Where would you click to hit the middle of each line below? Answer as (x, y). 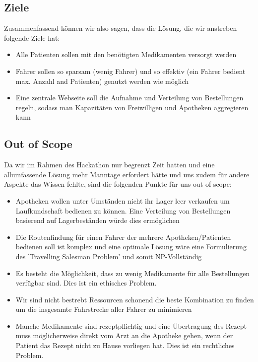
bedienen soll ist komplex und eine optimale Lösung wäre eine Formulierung (131, 247)
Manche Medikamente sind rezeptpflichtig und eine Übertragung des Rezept (131, 326)
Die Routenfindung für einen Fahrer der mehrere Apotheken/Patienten (123, 237)
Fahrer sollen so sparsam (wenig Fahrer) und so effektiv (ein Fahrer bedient (130, 71)
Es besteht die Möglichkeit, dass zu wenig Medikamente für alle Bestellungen (133, 273)
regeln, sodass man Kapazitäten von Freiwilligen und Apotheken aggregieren (132, 107)
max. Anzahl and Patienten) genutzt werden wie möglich (102, 81)
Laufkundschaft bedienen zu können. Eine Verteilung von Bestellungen (123, 210)
